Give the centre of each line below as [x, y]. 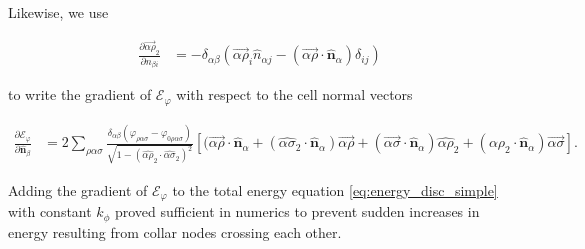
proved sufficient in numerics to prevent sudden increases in [297, 211]
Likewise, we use [58, 12]
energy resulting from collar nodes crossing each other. [175, 231]
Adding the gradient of [78, 189]
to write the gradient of [80, 94]
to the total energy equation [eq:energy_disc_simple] [335, 189]
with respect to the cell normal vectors [294, 94]
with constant [50, 211]
